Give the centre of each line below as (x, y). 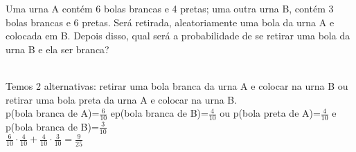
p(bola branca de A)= (53, 113)
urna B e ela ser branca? (57, 49)
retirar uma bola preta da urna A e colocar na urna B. (122, 99)
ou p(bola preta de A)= (270, 113)
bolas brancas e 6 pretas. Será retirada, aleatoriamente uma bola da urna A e (170, 22)
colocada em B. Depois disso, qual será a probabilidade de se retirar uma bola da (178, 36)
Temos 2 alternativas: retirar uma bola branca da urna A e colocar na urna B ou (177, 85)
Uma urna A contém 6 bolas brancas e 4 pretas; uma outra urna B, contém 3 (170, 8)
